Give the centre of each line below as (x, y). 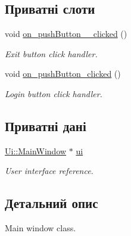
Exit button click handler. (51, 53)
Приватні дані (46, 125)
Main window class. (40, 228)
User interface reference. (49, 171)
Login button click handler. (54, 93)
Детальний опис (52, 203)
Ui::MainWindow (36, 150)
